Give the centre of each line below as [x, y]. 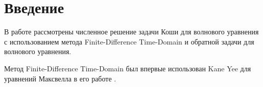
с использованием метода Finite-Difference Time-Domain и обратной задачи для [129, 41]
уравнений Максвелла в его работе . [60, 78]
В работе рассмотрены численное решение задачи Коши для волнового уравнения [131, 32]
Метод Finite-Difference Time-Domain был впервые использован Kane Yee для [128, 68]
